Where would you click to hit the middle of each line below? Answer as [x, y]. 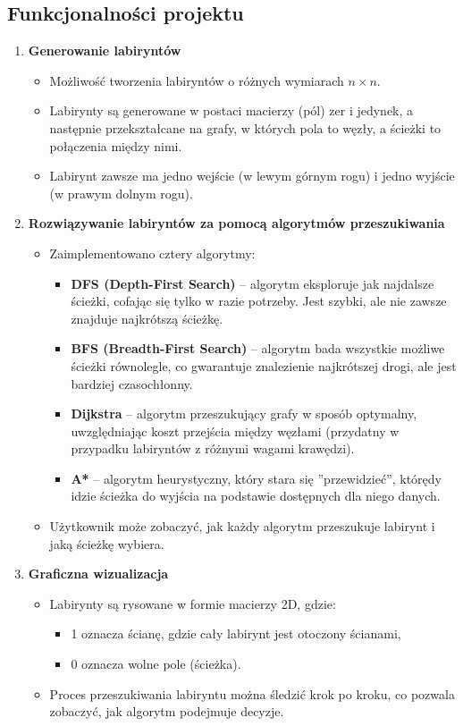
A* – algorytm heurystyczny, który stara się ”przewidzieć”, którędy [257, 478]
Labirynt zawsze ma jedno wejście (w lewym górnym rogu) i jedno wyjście [252, 176]
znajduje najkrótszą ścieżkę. [147, 318]
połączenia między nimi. [116, 145]
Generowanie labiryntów [105, 51]
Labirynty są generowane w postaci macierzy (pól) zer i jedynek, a [231, 110]
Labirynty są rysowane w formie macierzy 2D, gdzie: [193, 603]
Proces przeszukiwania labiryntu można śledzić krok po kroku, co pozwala [252, 693]
